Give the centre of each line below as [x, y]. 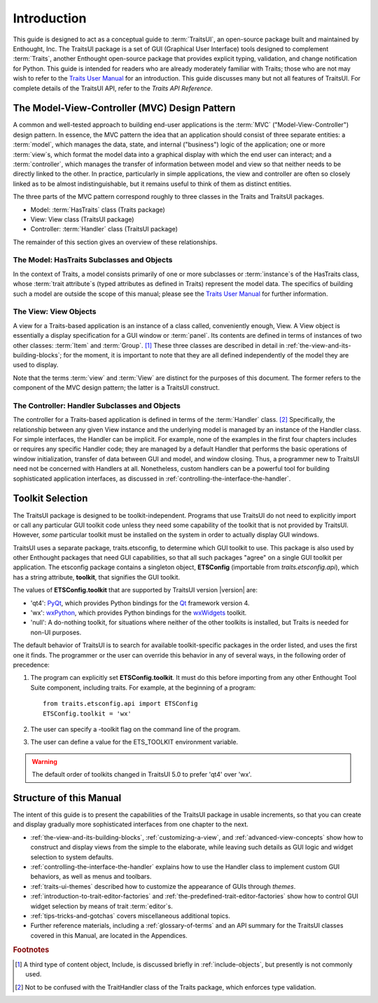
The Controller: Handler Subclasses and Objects [97, 405]
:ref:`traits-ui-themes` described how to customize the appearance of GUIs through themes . [163, 886]
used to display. [36, 365]
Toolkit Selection [50, 499]
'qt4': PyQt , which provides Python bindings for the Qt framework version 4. [140, 603]
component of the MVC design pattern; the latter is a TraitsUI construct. [116, 388]
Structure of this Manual [67, 798]
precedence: [31, 664]
